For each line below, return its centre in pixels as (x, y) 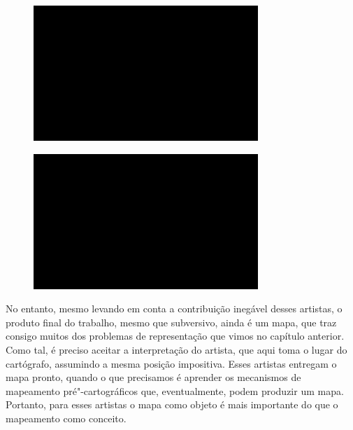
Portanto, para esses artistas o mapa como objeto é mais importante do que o (172, 404)
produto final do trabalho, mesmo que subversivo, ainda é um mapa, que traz (171, 322)
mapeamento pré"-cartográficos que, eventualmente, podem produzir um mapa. (175, 390)
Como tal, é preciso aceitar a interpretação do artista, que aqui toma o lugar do (176, 349)
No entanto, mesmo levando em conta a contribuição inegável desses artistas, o (174, 308)
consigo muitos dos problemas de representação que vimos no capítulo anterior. (175, 336)
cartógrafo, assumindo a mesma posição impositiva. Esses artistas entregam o (171, 363)
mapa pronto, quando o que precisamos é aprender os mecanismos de (153, 377)
